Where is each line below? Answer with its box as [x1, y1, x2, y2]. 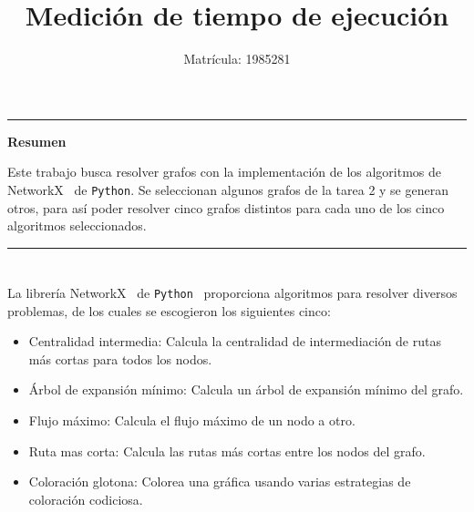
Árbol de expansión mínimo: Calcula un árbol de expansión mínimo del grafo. [28, 380, 464, 399]
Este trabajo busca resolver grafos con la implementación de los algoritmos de [7, 162, 442, 181]
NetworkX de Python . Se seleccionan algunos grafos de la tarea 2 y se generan [7, 179, 448, 199]
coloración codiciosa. [28, 489, 143, 508]
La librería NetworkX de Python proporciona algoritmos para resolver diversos [7, 282, 458, 302]
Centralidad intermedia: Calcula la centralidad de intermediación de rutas [28, 332, 441, 351]
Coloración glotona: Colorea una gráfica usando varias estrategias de [28, 472, 411, 491]
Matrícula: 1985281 [183, 49, 291, 68]
